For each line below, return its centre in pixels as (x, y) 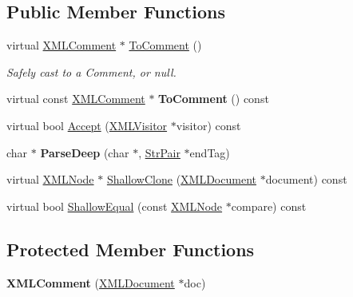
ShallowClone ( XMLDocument (181, 179)
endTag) (210, 152)
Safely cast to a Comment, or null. (91, 71)
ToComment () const (214, 99)
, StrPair (159, 152)
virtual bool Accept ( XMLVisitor (87, 125)
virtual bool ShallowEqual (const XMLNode (115, 206)
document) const (306, 179)
